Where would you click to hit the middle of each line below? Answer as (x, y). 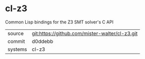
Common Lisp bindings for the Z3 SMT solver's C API (59, 22)
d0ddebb (42, 41)
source (16, 33)
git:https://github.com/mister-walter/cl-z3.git (85, 33)
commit (16, 41)
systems (17, 49)
